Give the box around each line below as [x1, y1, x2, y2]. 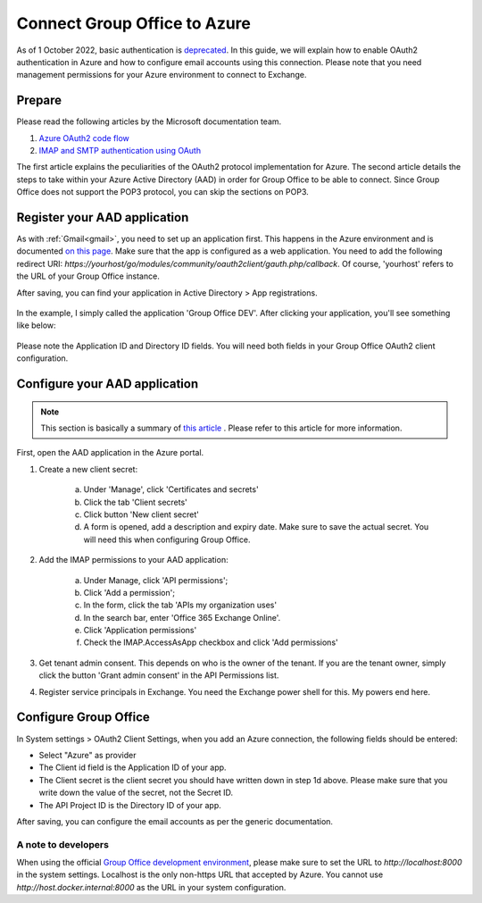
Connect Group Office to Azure [16, 13, 252, 33]
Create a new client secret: [38, 464, 138, 474]
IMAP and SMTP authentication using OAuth [38, 146, 201, 156]
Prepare [16, 93, 62, 108]
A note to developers [16, 838, 109, 850]
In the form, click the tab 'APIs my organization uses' [83, 599, 277, 611]
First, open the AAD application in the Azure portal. [16, 447, 204, 458]
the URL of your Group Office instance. [16, 271, 160, 281]
